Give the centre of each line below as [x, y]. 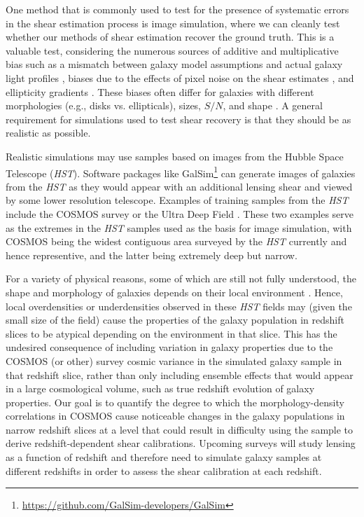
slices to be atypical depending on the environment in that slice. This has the [171, 333]
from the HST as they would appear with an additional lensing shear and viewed [179, 186]
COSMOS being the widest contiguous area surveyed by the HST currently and [176, 241]
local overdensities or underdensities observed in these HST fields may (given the [179, 306]
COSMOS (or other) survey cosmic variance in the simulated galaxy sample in [174, 360]
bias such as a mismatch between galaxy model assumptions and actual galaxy [174, 64]
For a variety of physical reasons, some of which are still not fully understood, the [181, 278]
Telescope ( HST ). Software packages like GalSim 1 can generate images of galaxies [181, 172]
